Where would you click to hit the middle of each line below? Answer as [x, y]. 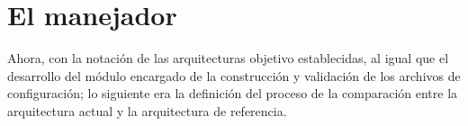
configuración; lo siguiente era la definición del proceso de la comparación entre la [233, 93]
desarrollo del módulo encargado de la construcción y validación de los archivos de [234, 75]
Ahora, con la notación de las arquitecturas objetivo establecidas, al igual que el [228, 58]
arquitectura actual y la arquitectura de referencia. [147, 110]
